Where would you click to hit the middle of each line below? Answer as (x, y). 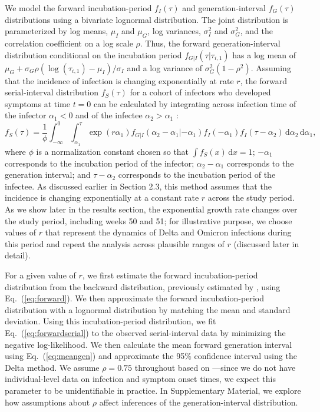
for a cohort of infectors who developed (200, 92)
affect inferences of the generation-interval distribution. (199, 402)
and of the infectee (109, 115)
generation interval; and (48, 175)
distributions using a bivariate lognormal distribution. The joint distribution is (147, 19)
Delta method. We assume (52, 367)
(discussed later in (266, 243)
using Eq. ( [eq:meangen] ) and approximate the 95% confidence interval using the (151, 356)
